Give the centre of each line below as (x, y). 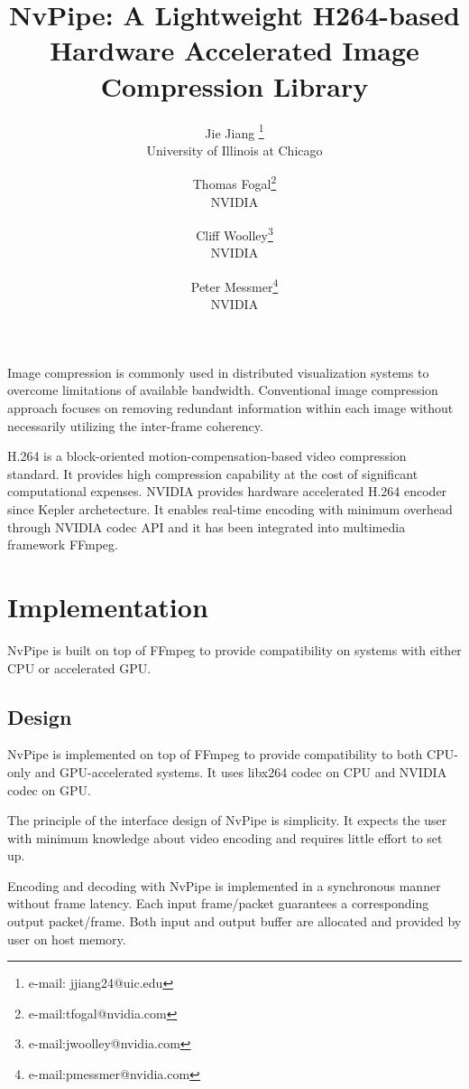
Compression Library (234, 85)
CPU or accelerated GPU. (79, 667)
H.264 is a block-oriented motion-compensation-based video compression (207, 456)
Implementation (108, 606)
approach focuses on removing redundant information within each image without (230, 408)
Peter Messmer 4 (234, 285)
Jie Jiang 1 (234, 131)
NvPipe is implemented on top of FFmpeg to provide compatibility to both (215, 754)
